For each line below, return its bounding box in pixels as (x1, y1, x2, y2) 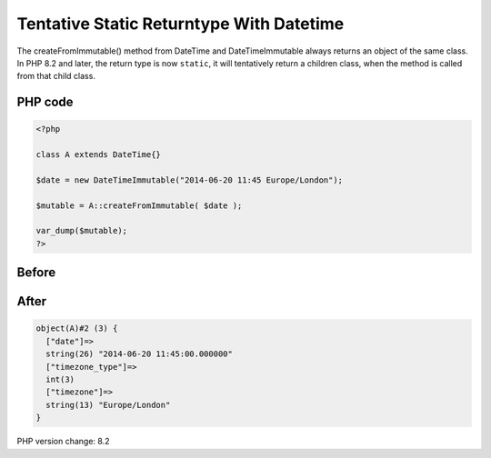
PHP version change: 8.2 (16, 436, 110, 447)
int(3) (45, 374, 75, 385)
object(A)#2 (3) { (35, 324, 118, 334)
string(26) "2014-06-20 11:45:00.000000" (45, 349, 234, 359)
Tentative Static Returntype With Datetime (16, 14, 345, 34)
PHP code (16, 95, 74, 110)
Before (16, 264, 56, 281)
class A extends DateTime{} (35, 150, 161, 160)
